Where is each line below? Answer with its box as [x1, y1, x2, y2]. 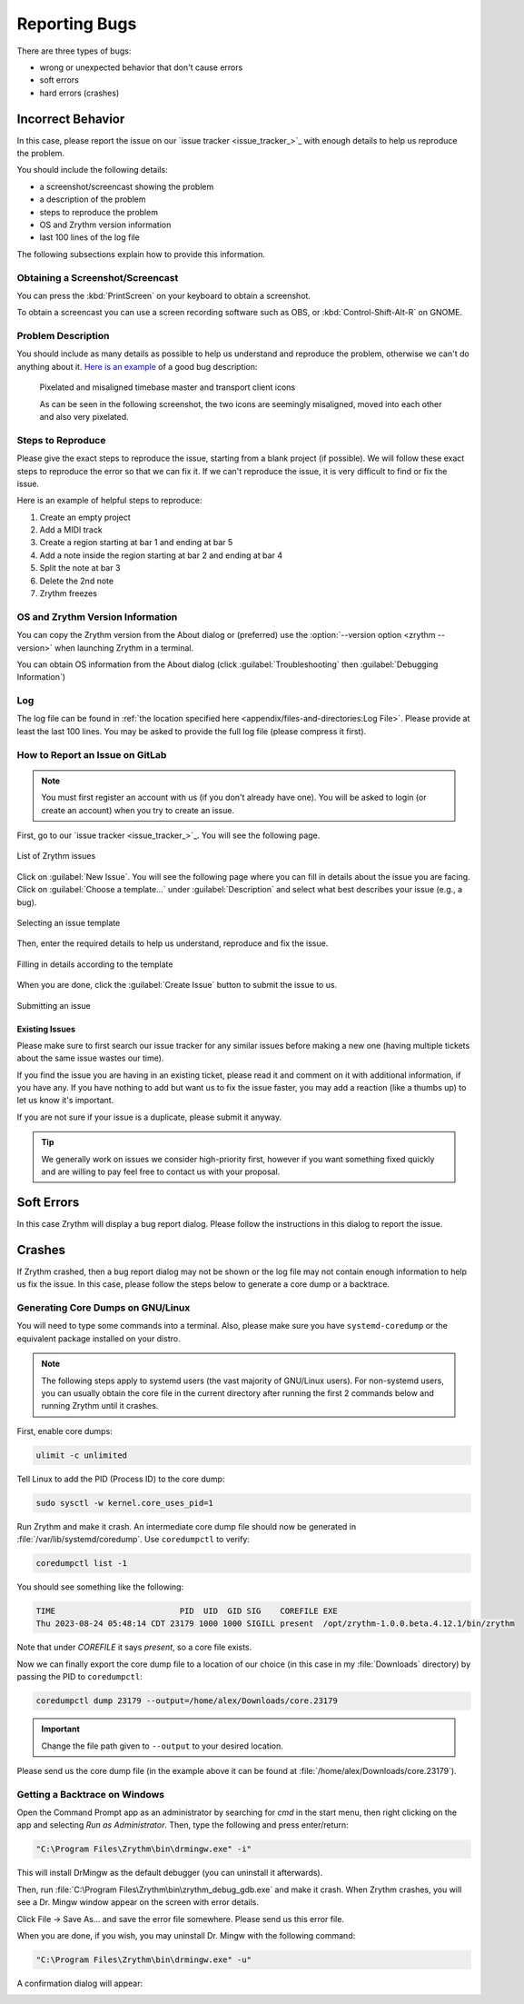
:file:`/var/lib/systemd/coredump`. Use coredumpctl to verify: [16, 1534, 250, 1545]
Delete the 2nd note [39, 575, 114, 586]
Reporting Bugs [16, 14, 137, 34]
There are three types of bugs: [16, 45, 132, 56]
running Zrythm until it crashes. [41, 1401, 159, 1411]
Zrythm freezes [39, 588, 97, 599]
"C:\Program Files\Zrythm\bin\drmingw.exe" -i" [35, 1844, 252, 1854]
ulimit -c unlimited [35, 1450, 127, 1461]
